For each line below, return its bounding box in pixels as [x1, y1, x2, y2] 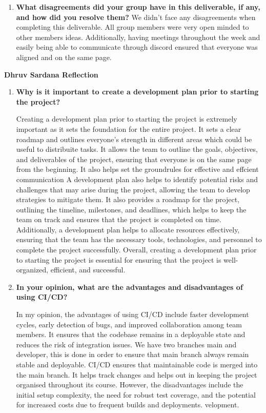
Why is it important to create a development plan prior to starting [16, 86, 259, 97]
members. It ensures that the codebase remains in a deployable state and [16, 329, 245, 340]
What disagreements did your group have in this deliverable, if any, [16, 2, 260, 12]
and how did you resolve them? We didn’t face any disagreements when [16, 11, 256, 22]
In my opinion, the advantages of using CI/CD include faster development [16, 309, 249, 320]
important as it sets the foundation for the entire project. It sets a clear [16, 123, 241, 134]
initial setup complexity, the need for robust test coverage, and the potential [16, 389, 256, 400]
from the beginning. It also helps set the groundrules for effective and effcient [16, 164, 259, 174]
